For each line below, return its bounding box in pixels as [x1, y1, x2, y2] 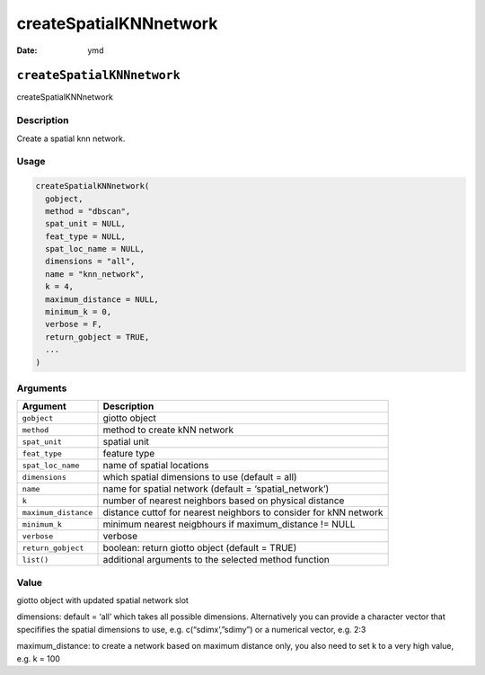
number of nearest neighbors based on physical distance [102, 494, 345, 507]
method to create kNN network [102, 423, 234, 436]
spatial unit [102, 436, 150, 449]
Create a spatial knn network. [16, 133, 126, 144]
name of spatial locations [102, 459, 209, 472]
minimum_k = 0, [45, 306, 112, 317]
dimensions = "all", [45, 256, 136, 267]
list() [22, 555, 49, 564]
